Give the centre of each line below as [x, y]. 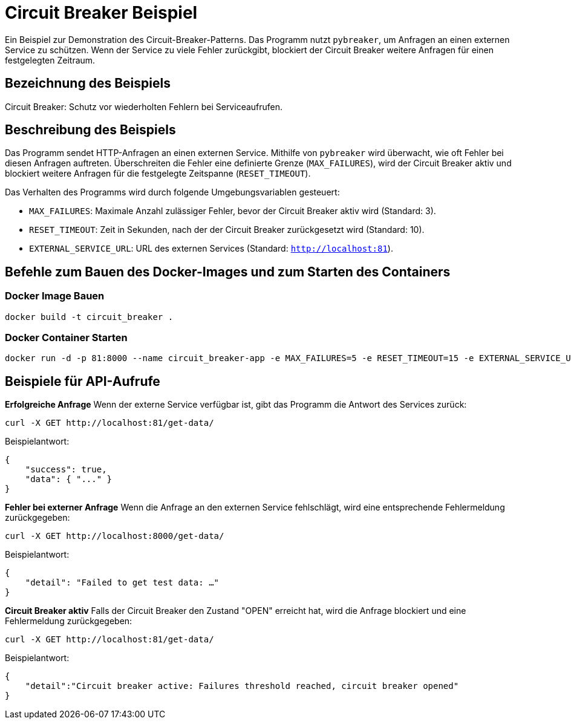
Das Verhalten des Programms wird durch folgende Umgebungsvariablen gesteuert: [172, 192]
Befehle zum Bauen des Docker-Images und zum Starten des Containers [228, 272]
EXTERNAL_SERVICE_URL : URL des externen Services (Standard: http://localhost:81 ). [211, 249]
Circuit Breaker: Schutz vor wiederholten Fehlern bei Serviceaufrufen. [144, 106]
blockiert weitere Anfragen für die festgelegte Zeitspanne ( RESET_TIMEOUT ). [158, 174]
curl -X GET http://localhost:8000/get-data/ [115, 536]
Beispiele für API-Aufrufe [83, 381]
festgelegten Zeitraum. [50, 60]
